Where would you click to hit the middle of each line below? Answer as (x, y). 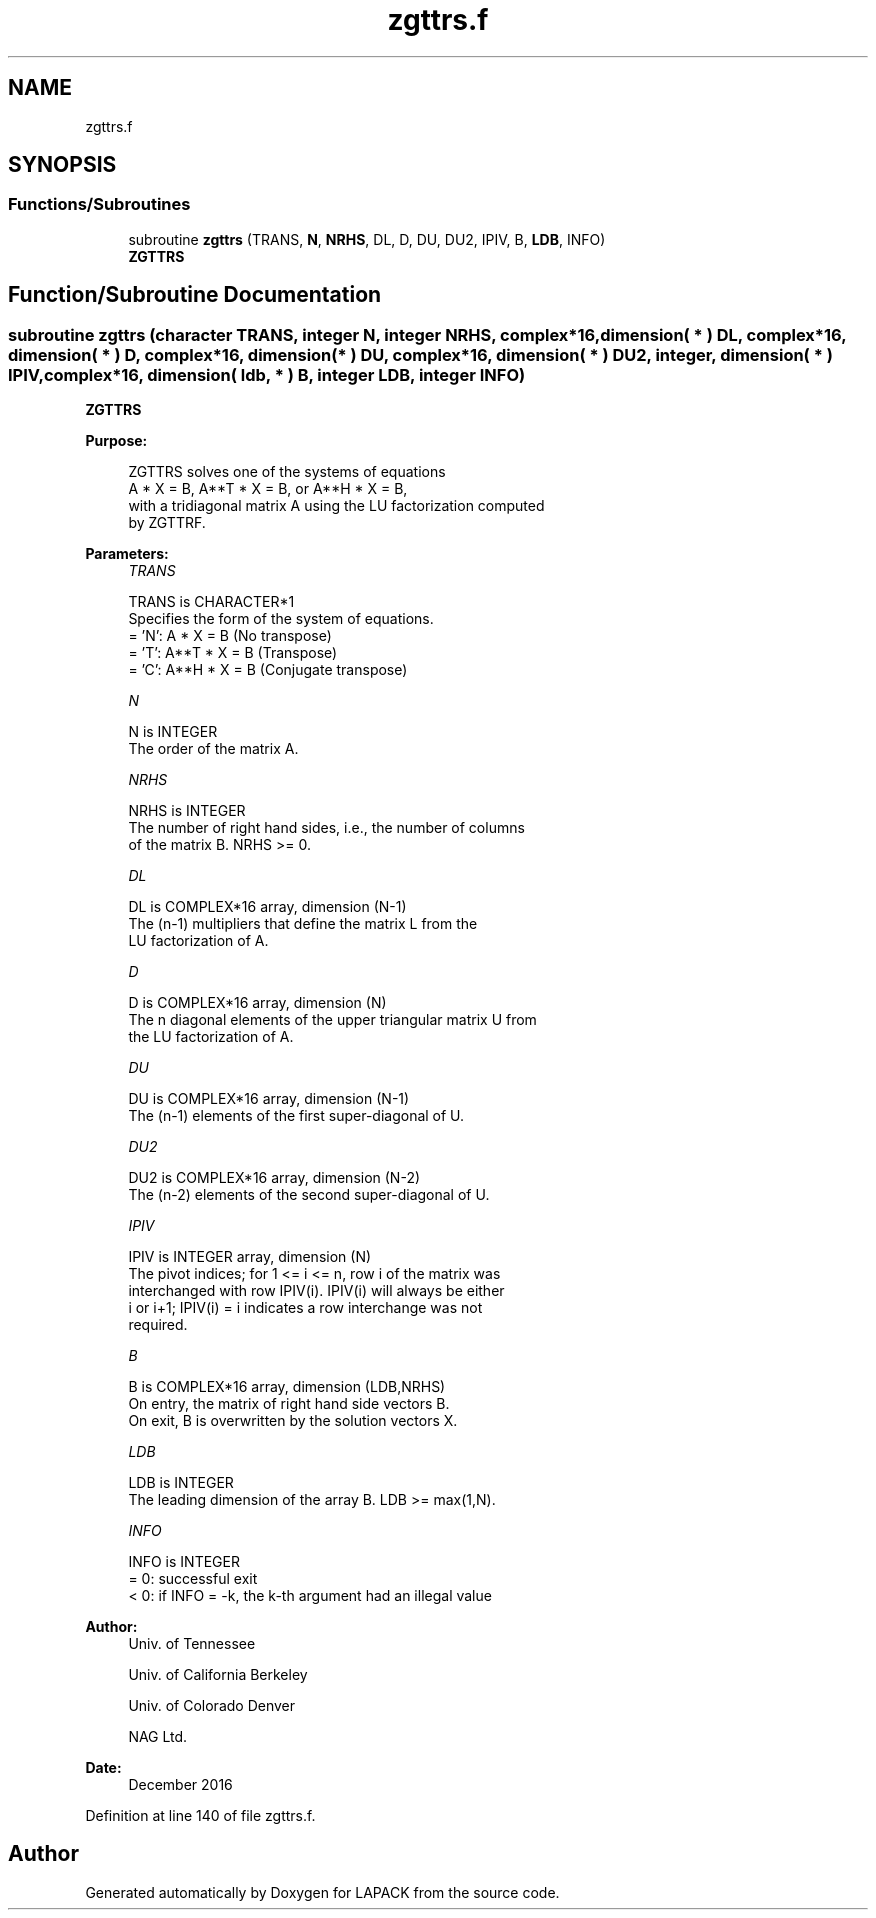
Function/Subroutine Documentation (195, 295)
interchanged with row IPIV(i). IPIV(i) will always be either (316, 1291)
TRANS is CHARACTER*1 (211, 602)
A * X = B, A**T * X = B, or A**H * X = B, (268, 489)
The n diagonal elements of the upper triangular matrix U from (332, 1020)
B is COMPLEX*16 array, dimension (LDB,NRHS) (287, 1387)
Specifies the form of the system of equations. (281, 619)
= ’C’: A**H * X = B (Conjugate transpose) (268, 670)
